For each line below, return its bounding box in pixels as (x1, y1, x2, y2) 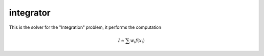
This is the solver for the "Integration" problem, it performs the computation (9, 24, 161, 30)
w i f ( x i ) (130, 37, 145, 44)
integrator (9, 7, 51, 18)
